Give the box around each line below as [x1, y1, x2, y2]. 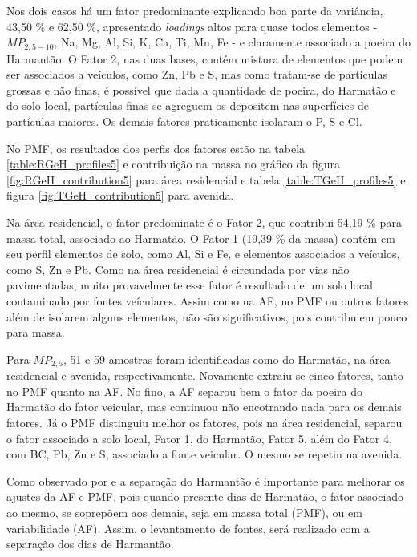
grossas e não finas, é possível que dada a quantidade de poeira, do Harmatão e [6, 81, 396, 98]
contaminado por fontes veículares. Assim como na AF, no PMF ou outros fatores [6, 292, 409, 309]
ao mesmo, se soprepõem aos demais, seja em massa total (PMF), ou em [6, 503, 362, 520]
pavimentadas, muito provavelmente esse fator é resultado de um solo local [6, 276, 374, 293]
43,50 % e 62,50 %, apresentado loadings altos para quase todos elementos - [6, 18, 378, 34]
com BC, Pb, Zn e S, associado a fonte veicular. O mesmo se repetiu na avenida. [6, 446, 403, 462]
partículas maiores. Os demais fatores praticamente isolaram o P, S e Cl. [6, 113, 362, 130]
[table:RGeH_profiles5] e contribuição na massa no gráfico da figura [6, 155, 341, 172]
